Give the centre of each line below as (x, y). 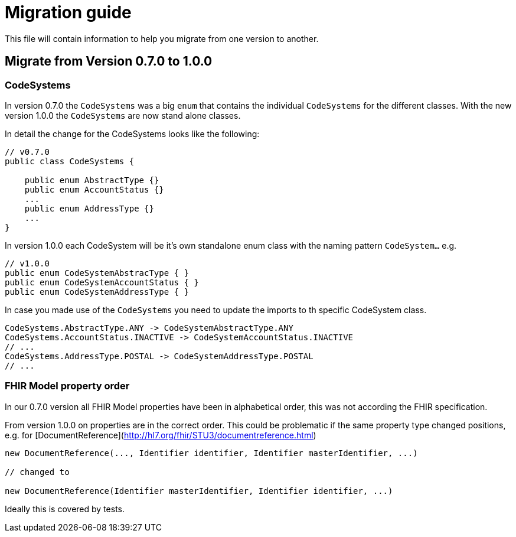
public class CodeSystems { (70, 161)
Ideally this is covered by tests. (65, 509)
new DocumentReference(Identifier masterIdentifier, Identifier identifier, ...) (199, 491)
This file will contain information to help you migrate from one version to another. (162, 38)
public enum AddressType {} (89, 208)
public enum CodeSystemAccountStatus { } (102, 282)
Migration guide (68, 12)
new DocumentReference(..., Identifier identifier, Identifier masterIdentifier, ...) (211, 453)
